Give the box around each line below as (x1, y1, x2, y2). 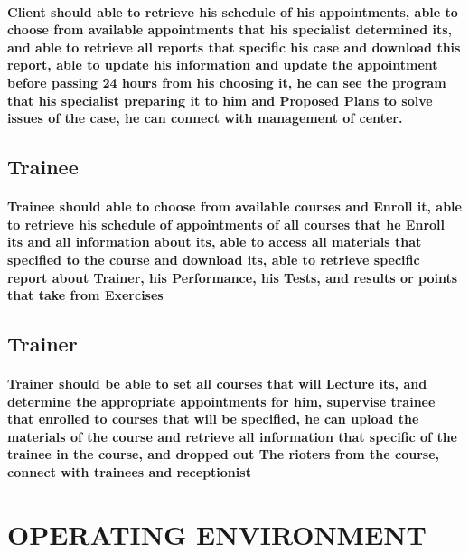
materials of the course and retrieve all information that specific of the (7, 426, 457, 445)
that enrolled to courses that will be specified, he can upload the (7, 409, 419, 428)
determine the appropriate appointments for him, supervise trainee (7, 391, 436, 410)
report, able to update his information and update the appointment (7, 55, 438, 74)
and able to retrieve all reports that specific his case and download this (7, 37, 461, 56)
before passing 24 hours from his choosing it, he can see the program (7, 72, 446, 91)
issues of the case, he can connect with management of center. (7, 108, 403, 127)
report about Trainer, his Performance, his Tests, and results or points (7, 267, 458, 286)
